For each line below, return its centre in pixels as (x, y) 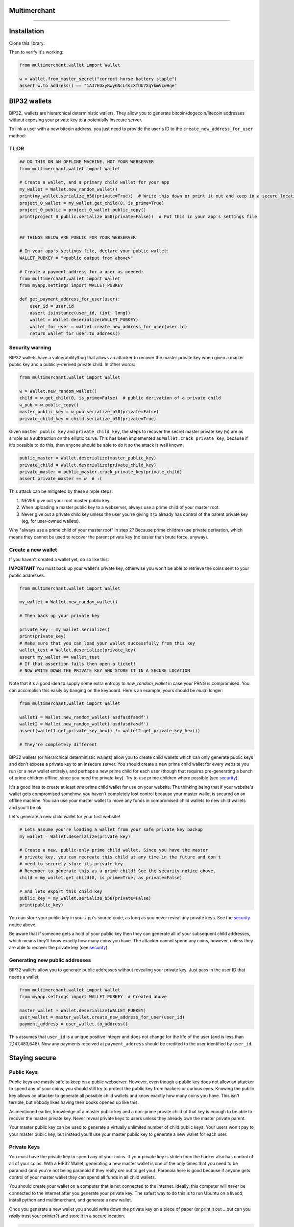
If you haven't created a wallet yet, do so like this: (59, 559)
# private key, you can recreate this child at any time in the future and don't (120, 857)
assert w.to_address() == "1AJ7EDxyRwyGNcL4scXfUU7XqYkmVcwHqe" (98, 86)
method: (18, 135)
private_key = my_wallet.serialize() (65, 630)
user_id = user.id (52, 306)
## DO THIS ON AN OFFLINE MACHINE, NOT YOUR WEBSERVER (86, 162)
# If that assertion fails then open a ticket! (77, 664)
